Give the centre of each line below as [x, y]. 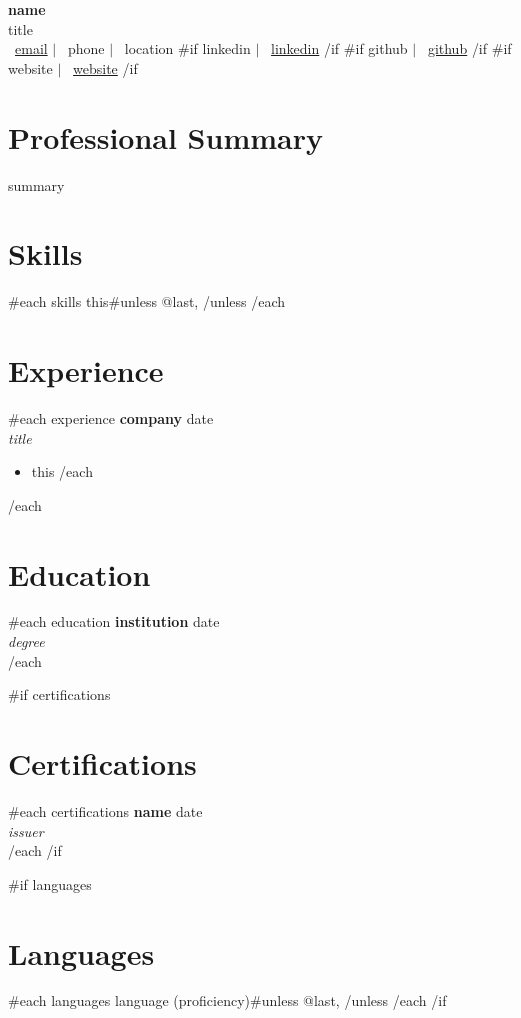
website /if [105, 67]
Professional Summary [165, 136]
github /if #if [469, 48]
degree [26, 641]
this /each [62, 471]
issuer [26, 830]
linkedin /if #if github [339, 48]
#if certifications [59, 694]
